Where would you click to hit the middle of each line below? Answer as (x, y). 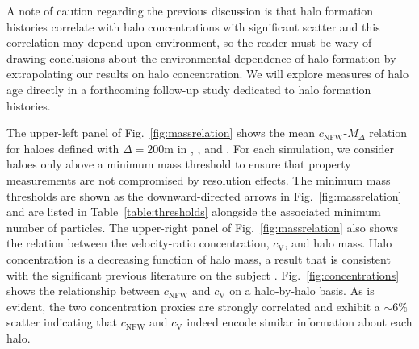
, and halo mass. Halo (338, 243)
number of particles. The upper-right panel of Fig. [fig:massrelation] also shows (203, 227)
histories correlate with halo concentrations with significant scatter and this (193, 26)
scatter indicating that (62, 322)
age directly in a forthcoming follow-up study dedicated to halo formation (189, 89)
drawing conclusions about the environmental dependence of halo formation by (201, 58)
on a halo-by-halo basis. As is (302, 291)
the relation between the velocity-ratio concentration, (138, 243)
